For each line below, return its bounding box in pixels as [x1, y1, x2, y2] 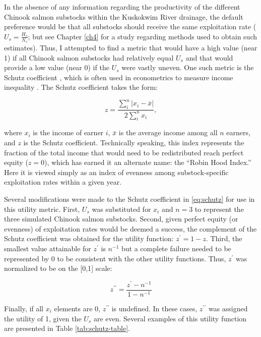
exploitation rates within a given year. [4, 177, 122, 187]
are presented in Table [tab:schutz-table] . [4, 323, 130, 333]
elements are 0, [54, 303, 100, 313]
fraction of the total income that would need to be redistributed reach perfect [4, 147, 244, 157]
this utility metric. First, [4, 203, 80, 214]
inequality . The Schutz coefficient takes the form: [4, 82, 158, 92]
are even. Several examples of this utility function [93, 313, 247, 323]
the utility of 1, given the [4, 313, 82, 323]
